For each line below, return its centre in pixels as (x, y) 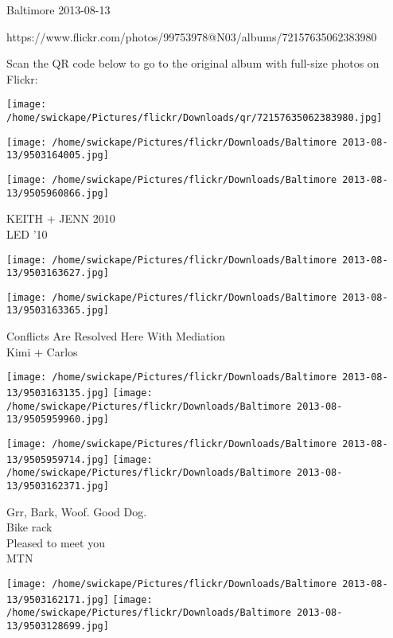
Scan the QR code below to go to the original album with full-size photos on (193, 63)
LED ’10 (27, 233)
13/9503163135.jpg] (58, 393)
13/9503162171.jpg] (58, 599)
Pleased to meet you (56, 542)
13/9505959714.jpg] (58, 459)
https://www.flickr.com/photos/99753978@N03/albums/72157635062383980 (192, 36)
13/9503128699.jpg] (58, 626)
